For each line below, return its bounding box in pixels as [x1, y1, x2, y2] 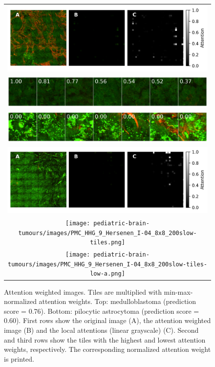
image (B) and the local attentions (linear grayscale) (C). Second [4, 325, 199, 335]
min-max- [164, 286, 193, 297]
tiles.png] [90, 239, 125, 246]
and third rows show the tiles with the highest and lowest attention [4, 334, 206, 345]
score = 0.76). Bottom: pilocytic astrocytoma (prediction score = [4, 305, 199, 316]
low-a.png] [90, 270, 125, 278]
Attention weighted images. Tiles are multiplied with [4, 286, 162, 297]
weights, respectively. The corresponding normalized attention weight [4, 344, 211, 354]
